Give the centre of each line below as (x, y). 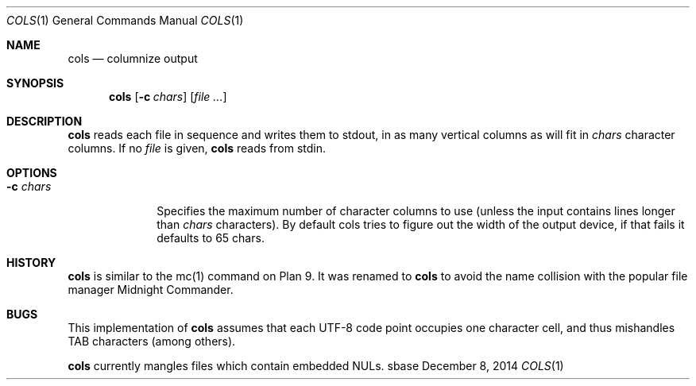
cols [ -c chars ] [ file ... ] (168, 96)
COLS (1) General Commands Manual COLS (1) (125, 20)
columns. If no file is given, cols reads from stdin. (197, 148)
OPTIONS (32, 173)
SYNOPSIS (35, 83)
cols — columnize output (133, 58)
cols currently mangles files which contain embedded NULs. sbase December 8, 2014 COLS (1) (316, 366)
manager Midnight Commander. (151, 289)
